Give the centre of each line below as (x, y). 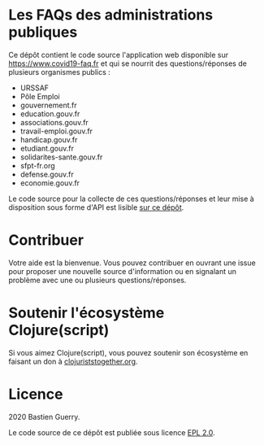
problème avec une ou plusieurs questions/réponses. (97, 280)
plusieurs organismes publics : (60, 72)
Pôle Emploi (40, 96)
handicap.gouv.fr (49, 139)
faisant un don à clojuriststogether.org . (73, 361)
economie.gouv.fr (50, 183)
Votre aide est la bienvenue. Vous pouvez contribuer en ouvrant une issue (132, 263)
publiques (43, 32)
